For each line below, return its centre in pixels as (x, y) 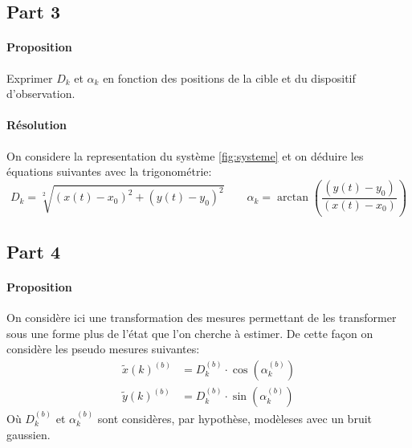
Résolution (37, 125)
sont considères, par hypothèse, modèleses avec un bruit (235, 418)
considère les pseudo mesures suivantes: (103, 349)
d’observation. (41, 94)
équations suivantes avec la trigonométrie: (109, 171)
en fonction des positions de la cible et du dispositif (229, 77)
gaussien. (29, 434)
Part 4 (34, 252)
